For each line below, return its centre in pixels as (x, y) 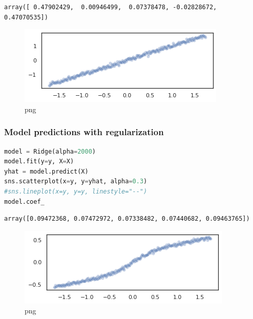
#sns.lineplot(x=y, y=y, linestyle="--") (76, 191)
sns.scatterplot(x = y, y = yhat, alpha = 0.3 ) (76, 182)
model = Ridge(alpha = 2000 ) (50, 151)
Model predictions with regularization (84, 132)
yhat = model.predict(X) (46, 171)
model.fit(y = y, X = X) (39, 162)
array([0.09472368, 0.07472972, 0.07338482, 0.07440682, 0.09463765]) (127, 219)
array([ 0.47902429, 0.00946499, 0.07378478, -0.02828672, (111, 7)
